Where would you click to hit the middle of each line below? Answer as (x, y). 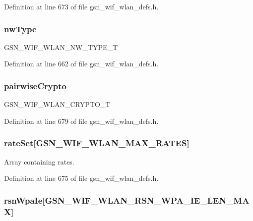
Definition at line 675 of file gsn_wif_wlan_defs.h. (81, 178)
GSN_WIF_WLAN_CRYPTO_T (57, 104)
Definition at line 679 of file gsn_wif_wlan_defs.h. (81, 121)
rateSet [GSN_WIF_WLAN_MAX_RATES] (97, 143)
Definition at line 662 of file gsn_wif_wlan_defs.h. (81, 64)
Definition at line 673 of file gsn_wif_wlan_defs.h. (81, 6)
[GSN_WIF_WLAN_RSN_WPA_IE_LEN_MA (146, 200)
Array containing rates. (39, 161)
